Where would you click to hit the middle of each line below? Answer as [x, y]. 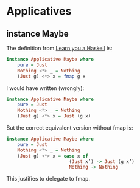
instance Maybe [37, 34]
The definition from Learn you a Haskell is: [59, 48]
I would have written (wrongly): [45, 88]
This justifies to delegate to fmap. [48, 179]
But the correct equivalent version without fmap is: [70, 128]
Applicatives [39, 11]
